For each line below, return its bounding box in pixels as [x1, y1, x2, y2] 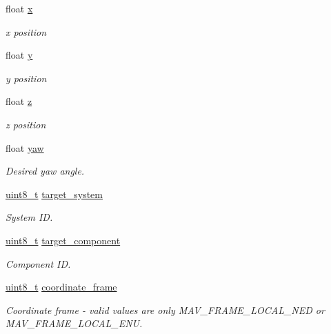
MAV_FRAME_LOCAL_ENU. [6, 316, 143, 331]
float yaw [6, 140, 44, 155]
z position [6, 117, 46, 131]
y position [6, 70, 47, 85]
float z [6, 94, 32, 108]
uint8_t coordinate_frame [6, 279, 117, 294]
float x [6, 1, 33, 15]
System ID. [6, 210, 53, 224]
